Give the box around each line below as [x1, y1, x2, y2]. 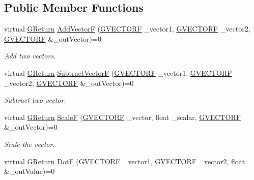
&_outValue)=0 [4, 166, 55, 176]
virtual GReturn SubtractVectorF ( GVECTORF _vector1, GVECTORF [4, 67, 232, 78]
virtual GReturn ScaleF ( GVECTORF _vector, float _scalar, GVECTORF [4, 111, 241, 122]
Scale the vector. [4, 138, 55, 149]
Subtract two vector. [4, 95, 66, 105]
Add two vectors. [4, 50, 56, 61]
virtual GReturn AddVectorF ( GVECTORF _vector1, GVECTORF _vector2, [4, 23, 250, 34]
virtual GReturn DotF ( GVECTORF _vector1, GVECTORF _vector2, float [4, 156, 245, 166]
